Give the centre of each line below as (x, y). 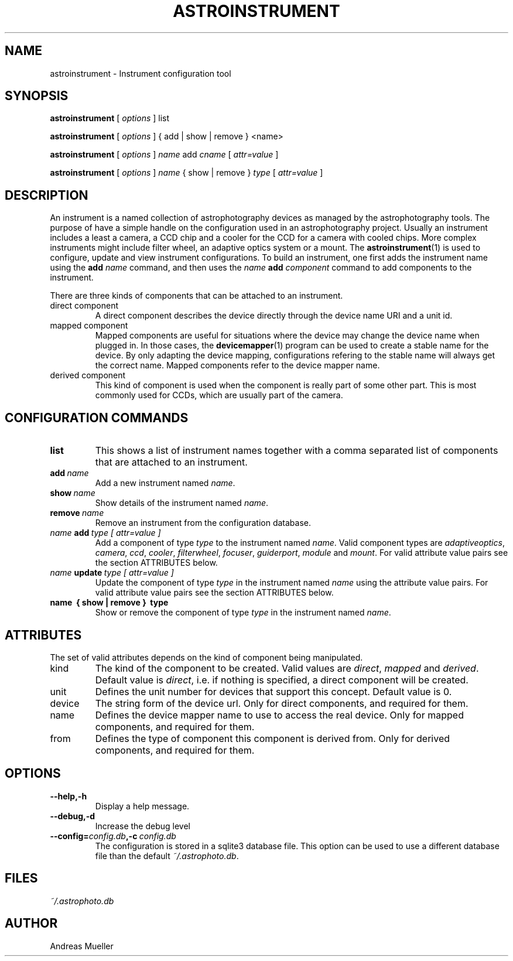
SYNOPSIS (37, 96)
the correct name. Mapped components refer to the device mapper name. (237, 365)
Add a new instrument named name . (165, 483)
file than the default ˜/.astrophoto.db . (167, 856)
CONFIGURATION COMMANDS (97, 418)
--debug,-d (73, 816)
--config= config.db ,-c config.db (113, 836)
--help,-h (69, 796)
